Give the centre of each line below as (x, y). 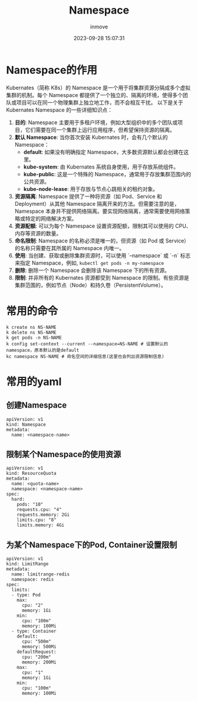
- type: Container (34, 631)
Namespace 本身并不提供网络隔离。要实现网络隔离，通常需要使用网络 (100, 211)
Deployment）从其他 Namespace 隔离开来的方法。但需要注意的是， (97, 203)
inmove (99, 27)
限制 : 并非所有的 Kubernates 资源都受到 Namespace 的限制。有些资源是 (102, 277)
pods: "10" (30, 504)
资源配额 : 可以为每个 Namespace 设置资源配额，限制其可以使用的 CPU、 (103, 226)
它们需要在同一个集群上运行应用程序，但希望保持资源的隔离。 (100, 130)
